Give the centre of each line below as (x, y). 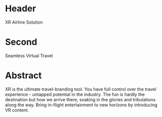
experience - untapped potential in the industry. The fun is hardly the (75, 94)
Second (21, 42)
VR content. (17, 110)
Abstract (23, 75)
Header (20, 9)
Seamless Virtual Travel (29, 56)
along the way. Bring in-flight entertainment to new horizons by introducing (81, 105)
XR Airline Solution (24, 22)
